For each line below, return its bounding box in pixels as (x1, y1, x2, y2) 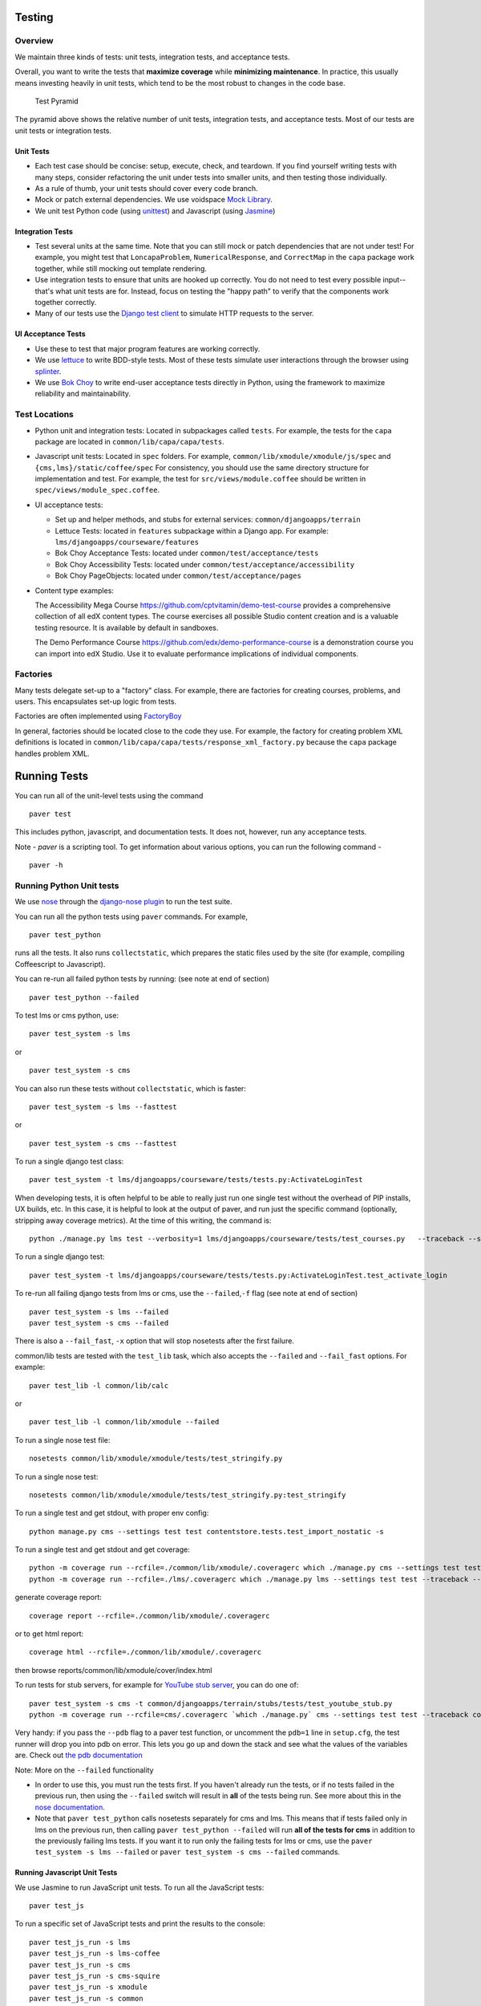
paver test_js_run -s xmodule (29, 1983, 148, 1992)
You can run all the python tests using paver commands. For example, (14, 912, 249, 921)
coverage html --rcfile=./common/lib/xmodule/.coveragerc (29, 1647, 262, 1657)
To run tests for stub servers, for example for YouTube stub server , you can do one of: (14, 1680, 299, 1690)
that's (34, 286, 54, 296)
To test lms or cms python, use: (14, 1010, 119, 1020)
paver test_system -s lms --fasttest (29, 1102, 178, 1111)
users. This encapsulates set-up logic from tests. (14, 696, 176, 706)
